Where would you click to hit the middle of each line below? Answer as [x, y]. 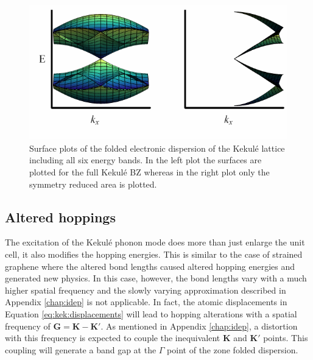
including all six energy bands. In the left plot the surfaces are [146, 160]
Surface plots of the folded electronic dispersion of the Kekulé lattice [157, 148]
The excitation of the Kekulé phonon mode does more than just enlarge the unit [155, 242]
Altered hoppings [60, 217]
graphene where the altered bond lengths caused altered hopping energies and [150, 266]
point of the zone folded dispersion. [233, 349]
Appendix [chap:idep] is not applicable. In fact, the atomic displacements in [146, 302]
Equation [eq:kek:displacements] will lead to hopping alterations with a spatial [151, 313]
